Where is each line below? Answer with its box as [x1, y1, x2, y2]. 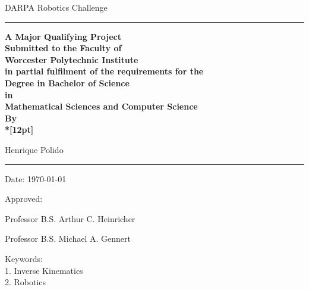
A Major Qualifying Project [5, 30, 121, 42]
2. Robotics [5, 276, 46, 288]
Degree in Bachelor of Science [5, 76, 130, 89]
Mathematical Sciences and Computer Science [5, 100, 198, 113]
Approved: [5, 192, 43, 205]
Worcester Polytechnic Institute [5, 53, 138, 66]
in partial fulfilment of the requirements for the [5, 65, 204, 77]
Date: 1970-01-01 [5, 172, 67, 185]
